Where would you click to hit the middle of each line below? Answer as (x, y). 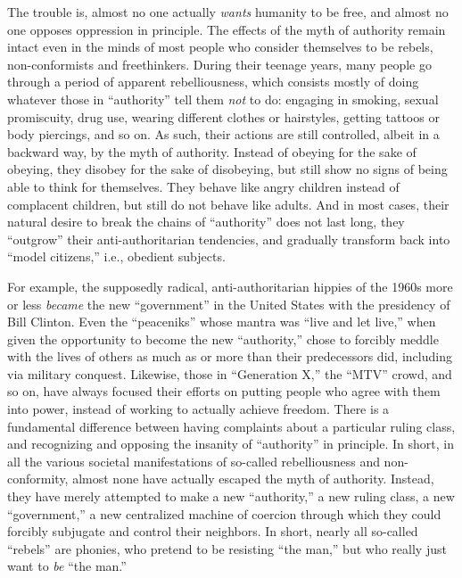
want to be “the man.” (67, 566)
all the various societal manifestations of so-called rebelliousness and (194, 461)
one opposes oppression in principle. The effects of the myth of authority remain (227, 29)
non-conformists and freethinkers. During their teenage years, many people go (219, 64)
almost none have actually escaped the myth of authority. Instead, (253, 479)
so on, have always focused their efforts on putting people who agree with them (224, 391)
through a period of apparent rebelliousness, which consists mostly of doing (213, 82)
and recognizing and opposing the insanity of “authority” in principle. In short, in (231, 444)
